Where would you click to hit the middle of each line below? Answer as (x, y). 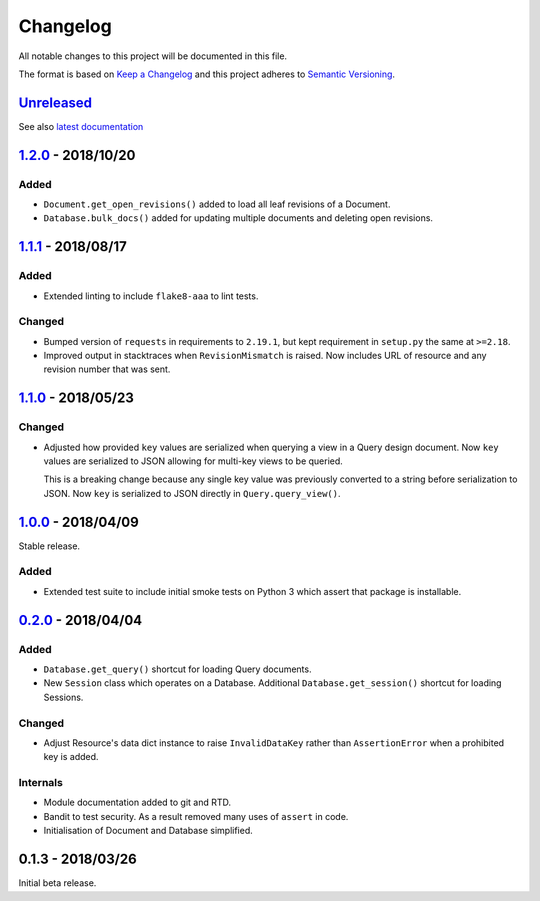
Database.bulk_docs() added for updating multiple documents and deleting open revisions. (238, 218)
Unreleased (55, 102)
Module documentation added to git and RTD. (137, 802)
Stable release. (49, 546)
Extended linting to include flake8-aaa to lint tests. (151, 296)
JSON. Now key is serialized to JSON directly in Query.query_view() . (192, 493)
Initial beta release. (57, 883)
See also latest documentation (81, 126)
